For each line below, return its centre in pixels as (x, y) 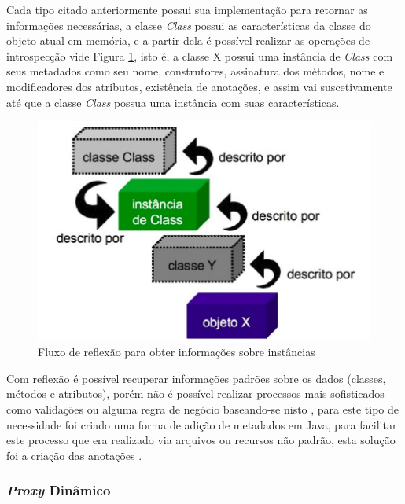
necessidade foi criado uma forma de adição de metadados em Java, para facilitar (202, 424)
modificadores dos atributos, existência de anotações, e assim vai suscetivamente (199, 86)
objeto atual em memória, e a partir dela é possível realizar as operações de (188, 40)
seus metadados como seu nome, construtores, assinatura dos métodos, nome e (195, 71)
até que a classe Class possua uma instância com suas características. (173, 102)
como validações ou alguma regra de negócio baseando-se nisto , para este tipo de (203, 409)
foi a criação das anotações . (74, 455)
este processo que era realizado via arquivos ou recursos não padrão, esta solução (201, 440)
